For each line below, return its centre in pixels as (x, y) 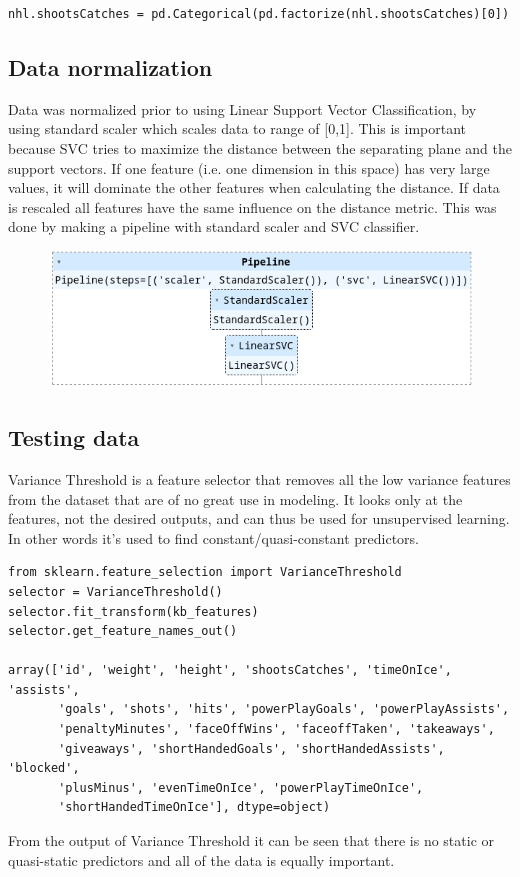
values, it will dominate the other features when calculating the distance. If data (254, 187)
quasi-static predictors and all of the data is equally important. (201, 859)
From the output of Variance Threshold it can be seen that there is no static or (251, 840)
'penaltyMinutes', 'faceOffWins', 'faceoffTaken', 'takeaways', (276, 729)
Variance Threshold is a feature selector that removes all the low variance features (259, 478)
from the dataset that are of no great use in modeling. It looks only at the (235, 498)
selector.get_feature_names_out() (123, 631)
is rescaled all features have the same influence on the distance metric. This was (252, 206)
